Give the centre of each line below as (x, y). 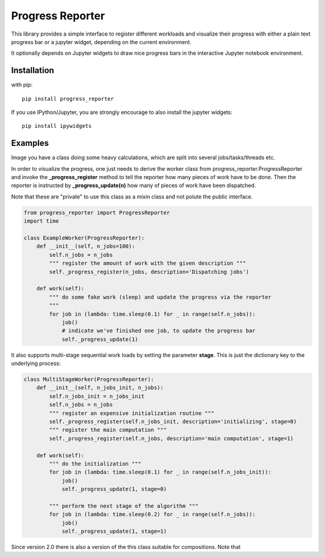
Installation (32, 70)
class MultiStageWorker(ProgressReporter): (89, 379)
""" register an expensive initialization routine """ (132, 413)
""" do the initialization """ (95, 464)
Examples (30, 143)
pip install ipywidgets (57, 126)
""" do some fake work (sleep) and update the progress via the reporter (160, 297)
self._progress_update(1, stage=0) (114, 489)
